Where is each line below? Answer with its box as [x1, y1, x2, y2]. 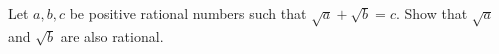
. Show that [395, 3, 468, 23]
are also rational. [60, 25, 164, 46]
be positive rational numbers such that [69, 3, 307, 23]
